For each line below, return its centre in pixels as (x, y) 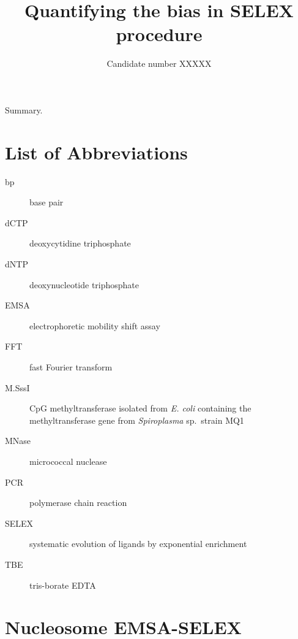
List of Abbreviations (96, 152)
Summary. (24, 109)
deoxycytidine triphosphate (80, 243)
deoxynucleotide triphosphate (84, 284)
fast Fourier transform (71, 366)
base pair (47, 202)
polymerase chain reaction (78, 503)
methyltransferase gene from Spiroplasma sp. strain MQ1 (137, 420)
